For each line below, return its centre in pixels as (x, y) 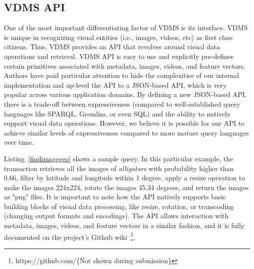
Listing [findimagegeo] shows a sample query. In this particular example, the (118, 158)
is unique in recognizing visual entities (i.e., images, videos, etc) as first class (118, 37)
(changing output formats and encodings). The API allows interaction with (116, 216)
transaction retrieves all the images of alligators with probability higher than (119, 168)
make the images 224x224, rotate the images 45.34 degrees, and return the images (126, 187)
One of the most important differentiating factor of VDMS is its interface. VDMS (126, 28)
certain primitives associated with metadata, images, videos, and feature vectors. (125, 66)
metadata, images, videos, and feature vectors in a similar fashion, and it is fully (124, 225)
